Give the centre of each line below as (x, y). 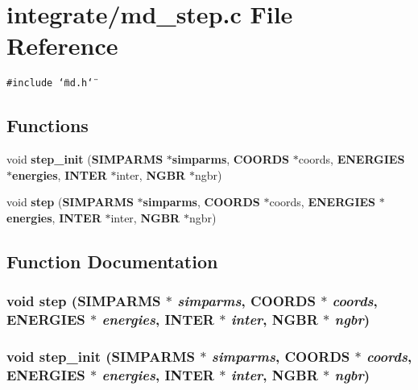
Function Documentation (112, 261)
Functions (48, 125)
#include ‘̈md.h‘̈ (50, 83)
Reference (62, 46)
